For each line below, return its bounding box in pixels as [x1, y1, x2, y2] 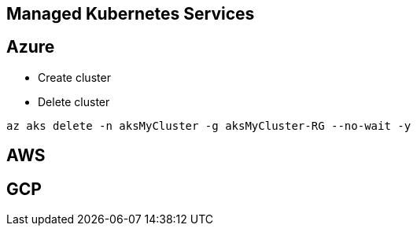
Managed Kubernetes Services [6, 4, 255, 24]
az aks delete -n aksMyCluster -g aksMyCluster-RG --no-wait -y [6, 119, 411, 132]
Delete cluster [38, 94, 110, 109]
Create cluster [38, 70, 111, 84]
